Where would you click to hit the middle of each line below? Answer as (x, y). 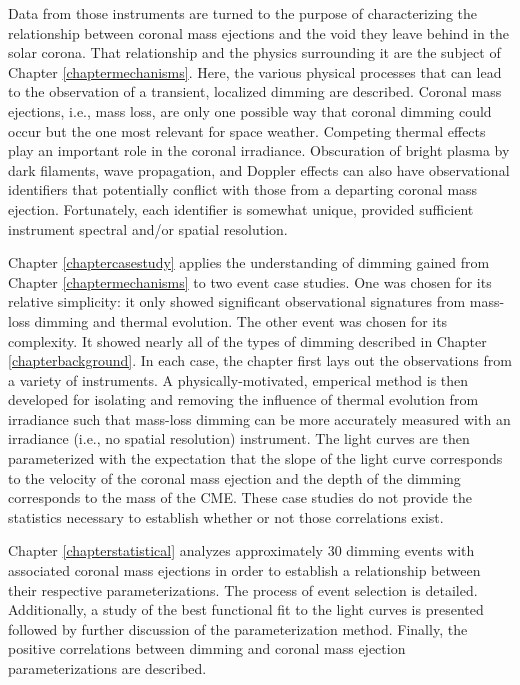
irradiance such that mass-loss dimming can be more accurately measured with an (259, 418)
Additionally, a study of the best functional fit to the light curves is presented (246, 609)
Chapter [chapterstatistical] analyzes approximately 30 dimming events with (241, 550)
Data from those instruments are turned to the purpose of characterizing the (242, 13)
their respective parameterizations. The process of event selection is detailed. (243, 589)
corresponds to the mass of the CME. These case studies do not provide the (240, 497)
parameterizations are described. (107, 668)
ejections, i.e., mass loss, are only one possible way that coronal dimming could (250, 110)
